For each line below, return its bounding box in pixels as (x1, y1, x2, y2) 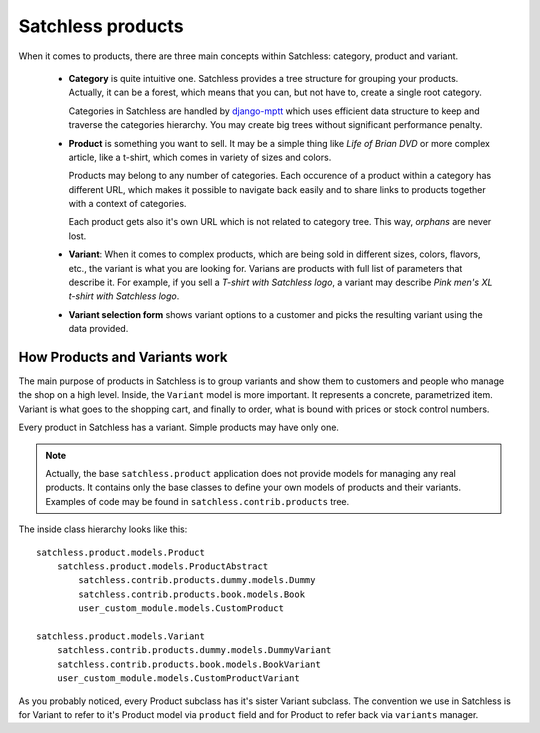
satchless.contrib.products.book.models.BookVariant (56, 658, 322, 670)
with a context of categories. (68, 198, 187, 210)
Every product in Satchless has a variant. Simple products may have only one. (18, 421, 340, 434)
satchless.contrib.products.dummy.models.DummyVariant (56, 645, 332, 656)
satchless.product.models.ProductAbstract (56, 561, 269, 572)
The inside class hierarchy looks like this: (18, 523, 188, 535)
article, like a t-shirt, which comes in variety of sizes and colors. (68, 151, 332, 163)
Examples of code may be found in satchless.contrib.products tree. (45, 495, 350, 507)
